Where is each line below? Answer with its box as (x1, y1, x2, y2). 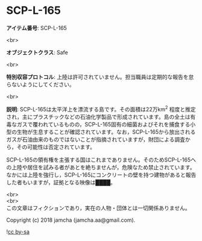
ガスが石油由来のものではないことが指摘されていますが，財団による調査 (6, 136, 186, 143)
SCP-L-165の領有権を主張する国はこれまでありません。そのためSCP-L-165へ (6, 156, 197, 163)
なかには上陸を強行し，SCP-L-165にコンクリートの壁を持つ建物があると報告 (6, 171, 197, 178)
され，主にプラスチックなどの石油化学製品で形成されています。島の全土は (6, 113, 191, 120)
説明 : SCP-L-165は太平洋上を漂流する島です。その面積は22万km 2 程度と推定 (6, 104, 196, 113)
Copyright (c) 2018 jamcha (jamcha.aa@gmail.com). (6, 216, 136, 224)
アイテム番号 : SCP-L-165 (6, 24, 68, 31)
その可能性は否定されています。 (16, 143, 95, 151)
